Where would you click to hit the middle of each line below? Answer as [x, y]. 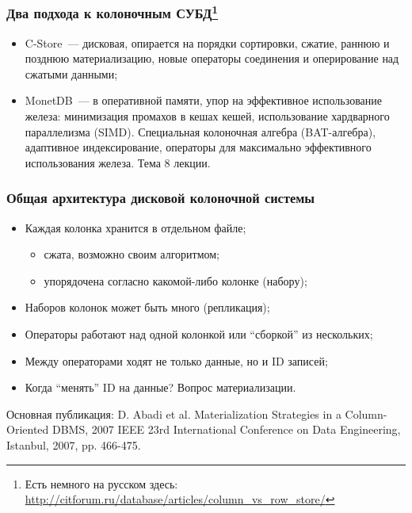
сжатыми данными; [71, 73]
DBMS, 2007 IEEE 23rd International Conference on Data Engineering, [226, 429]
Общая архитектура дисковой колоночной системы [161, 198]
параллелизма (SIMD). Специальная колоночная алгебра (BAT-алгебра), [200, 131]
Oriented [28, 429]
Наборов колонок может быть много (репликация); [147, 307]
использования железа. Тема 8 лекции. [118, 162]
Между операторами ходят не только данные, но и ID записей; [176, 360]
